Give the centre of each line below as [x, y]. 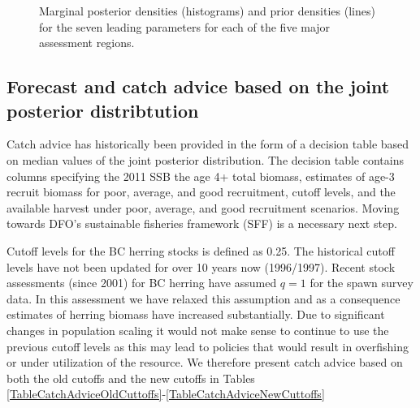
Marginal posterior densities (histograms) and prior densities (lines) [207, 11]
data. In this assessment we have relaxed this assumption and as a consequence [204, 298]
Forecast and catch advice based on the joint [198, 86]
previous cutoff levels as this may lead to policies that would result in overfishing [208, 346]
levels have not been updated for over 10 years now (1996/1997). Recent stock [201, 266]
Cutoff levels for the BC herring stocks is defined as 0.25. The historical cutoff [201, 250]
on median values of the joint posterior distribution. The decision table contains [205, 159]
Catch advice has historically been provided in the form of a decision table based [208, 144]
